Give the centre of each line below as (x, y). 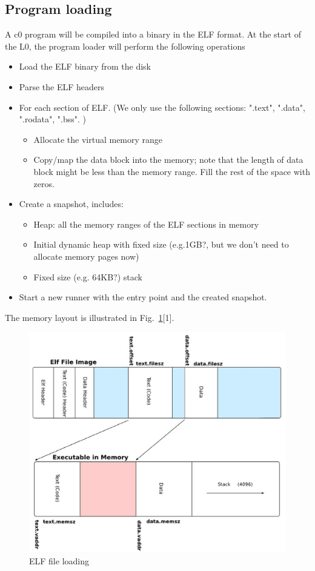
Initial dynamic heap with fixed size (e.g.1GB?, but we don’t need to (161, 244)
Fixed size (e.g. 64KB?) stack (88, 276)
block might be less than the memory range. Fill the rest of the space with (172, 171)
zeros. (44, 183)
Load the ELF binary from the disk (85, 66)
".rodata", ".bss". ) (53, 119)
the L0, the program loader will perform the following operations (125, 46)
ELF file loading (59, 560)
